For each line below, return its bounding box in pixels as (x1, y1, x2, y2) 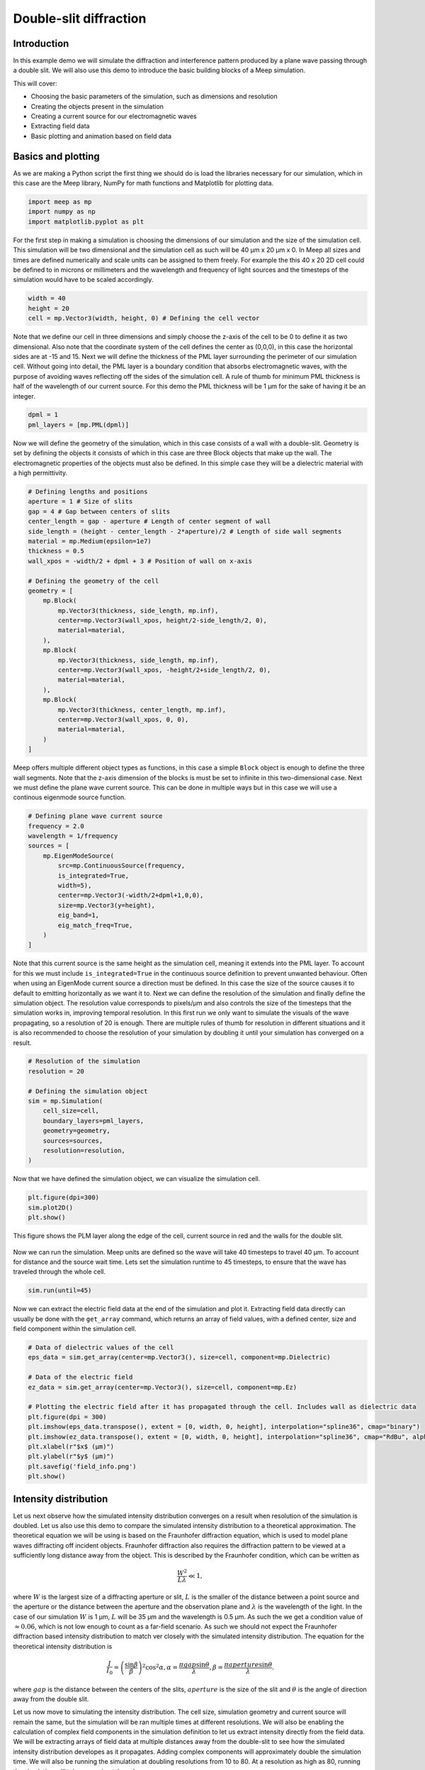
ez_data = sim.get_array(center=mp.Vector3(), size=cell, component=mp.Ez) (28, 1383, 297, 1391)
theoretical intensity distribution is (13, 1642, 113, 1650)
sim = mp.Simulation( (28, 1097, 103, 1105)
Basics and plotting (13, 150, 101, 162)
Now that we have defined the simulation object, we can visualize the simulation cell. (13, 1175, 261, 1183)
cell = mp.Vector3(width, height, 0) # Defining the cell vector (28, 314, 260, 322)
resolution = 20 (28, 1067, 85, 1075)
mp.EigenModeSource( (42, 852, 115, 860)
